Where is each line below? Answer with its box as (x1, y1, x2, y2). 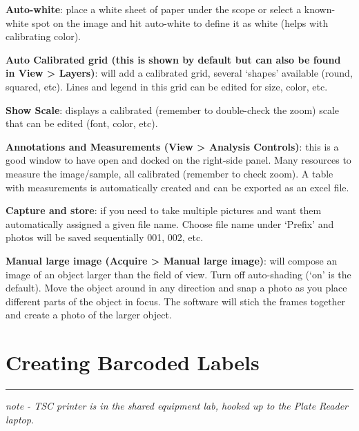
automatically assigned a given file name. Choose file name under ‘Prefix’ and (6, 216, 334, 231)
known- (304, 2, 336, 16)
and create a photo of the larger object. (6, 307, 172, 322)
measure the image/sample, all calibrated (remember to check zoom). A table (6, 166, 333, 180)
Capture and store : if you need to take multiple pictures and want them (6, 203, 322, 218)
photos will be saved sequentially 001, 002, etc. (6, 230, 204, 245)
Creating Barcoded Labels (6, 348, 260, 376)
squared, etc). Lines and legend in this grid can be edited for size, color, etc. (6, 79, 328, 93)
